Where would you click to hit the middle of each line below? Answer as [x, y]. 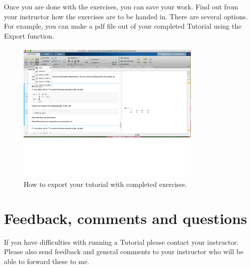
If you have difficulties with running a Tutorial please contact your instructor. [122, 242]
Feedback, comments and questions [126, 218]
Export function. [29, 35]
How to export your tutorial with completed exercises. [106, 184]
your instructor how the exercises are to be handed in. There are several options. [126, 16]
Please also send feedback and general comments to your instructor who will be [124, 251]
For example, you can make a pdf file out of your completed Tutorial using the [123, 26]
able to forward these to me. [47, 261]
